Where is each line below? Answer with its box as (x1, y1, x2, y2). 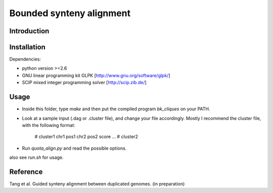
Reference (9, 167, 43, 176)
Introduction (9, 27, 50, 35)
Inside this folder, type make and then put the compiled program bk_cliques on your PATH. (22, 106, 210, 112)
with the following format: (22, 122, 75, 128)
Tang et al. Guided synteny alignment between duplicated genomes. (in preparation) (9, 181, 185, 187)
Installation (9, 43, 45, 51)
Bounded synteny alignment (9, 8, 131, 19)
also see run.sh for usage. (9, 154, 64, 161)
